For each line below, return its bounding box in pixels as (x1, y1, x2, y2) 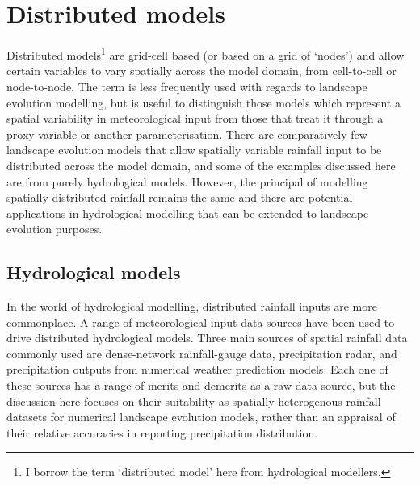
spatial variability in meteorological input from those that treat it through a (6, 110, 384, 127)
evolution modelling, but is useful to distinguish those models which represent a (6, 94, 401, 111)
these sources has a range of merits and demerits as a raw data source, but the (6, 377, 396, 394)
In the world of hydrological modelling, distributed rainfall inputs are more (6, 298, 377, 315)
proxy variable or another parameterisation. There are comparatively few (6, 125, 367, 142)
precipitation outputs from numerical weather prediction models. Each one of (6, 361, 388, 378)
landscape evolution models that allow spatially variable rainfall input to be (6, 141, 382, 158)
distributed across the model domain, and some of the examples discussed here (6, 157, 396, 174)
